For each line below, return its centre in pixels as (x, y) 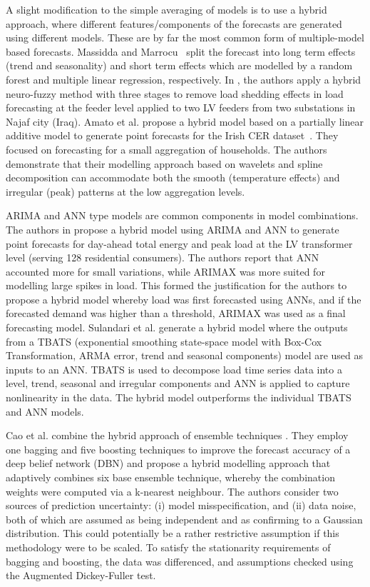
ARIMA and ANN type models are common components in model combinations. (182, 215)
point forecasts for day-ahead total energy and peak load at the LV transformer (179, 243)
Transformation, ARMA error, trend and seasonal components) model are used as (185, 355)
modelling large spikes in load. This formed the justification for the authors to (176, 285)
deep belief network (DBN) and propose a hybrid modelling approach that (168, 463)
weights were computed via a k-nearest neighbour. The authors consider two (172, 491)
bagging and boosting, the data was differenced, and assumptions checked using (180, 561)
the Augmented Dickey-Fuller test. (81, 575)
